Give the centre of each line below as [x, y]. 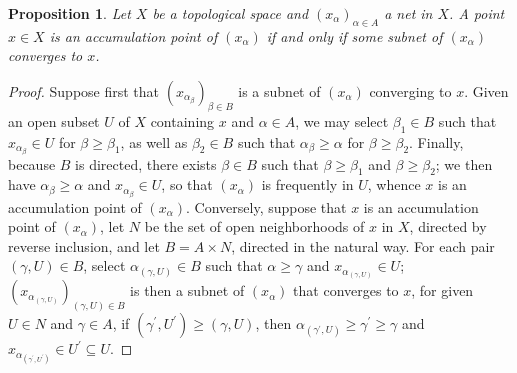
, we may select [342, 120]
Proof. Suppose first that [84, 90]
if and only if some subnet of [354, 35]
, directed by [448, 226]
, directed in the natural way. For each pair [363, 245]
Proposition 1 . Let [69, 13]
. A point [477, 13]
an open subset [54, 120]
